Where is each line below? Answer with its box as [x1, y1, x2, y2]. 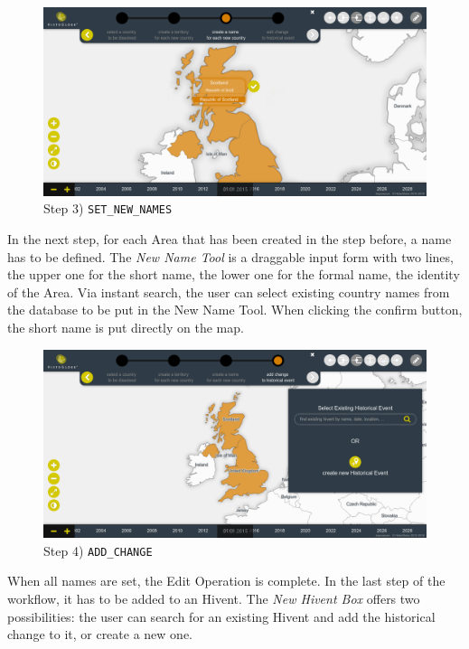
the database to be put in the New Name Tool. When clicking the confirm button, [7, 300, 463, 319]
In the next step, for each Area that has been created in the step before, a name [7, 229, 452, 248]
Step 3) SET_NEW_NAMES [43, 199, 173, 218]
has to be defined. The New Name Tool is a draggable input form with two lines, [7, 247, 454, 266]
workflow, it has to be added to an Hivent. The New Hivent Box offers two [7, 589, 420, 608]
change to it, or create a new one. [7, 625, 192, 644]
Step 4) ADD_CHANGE [43, 541, 153, 560]
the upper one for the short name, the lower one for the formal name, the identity [7, 265, 460, 284]
